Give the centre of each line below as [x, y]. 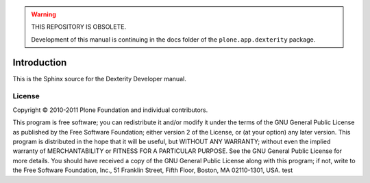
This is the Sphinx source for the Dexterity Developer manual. [99, 79]
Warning [44, 14]
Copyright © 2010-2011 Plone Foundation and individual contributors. [110, 110]
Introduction [40, 62]
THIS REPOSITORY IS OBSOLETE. [79, 27]
